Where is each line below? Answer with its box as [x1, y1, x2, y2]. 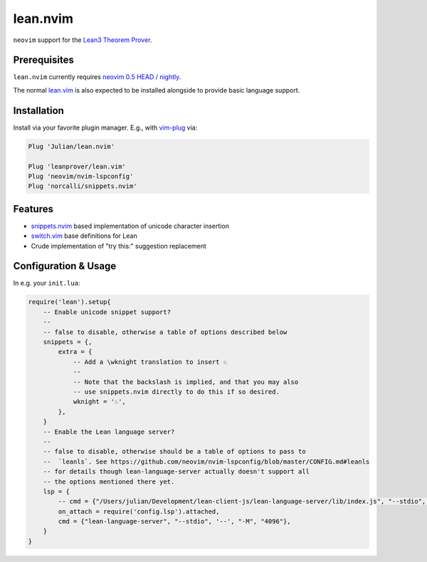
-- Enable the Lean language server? [43, 427, 175, 436]
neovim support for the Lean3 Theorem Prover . [13, 36, 152, 44]
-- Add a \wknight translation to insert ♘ [73, 358, 228, 366]
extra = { [58, 348, 93, 356]
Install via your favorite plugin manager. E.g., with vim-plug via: [13, 123, 198, 132]
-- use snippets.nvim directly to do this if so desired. [73, 387, 280, 395]
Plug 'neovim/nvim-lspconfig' [28, 172, 134, 180]
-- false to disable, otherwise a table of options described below [43, 328, 288, 336]
